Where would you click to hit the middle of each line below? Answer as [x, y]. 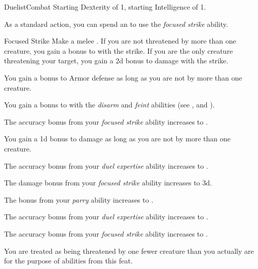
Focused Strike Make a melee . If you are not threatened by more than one [120, 41]
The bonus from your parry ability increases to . [79, 199]
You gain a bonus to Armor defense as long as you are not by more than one [123, 77]
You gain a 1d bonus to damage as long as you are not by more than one [117, 139]
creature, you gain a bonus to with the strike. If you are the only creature [119, 50]
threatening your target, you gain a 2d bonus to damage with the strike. [116, 61]
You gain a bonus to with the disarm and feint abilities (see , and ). [109, 105]
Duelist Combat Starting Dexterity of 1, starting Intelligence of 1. [105, 7]
